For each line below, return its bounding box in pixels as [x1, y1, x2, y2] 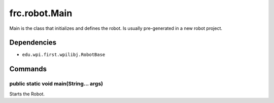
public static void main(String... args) [9, 80, 104, 87]
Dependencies [9, 38, 57, 47]
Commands [9, 65, 47, 73]
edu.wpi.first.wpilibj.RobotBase [22, 52, 106, 58]
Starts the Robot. [9, 91, 45, 97]
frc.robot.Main [9, 8, 73, 19]
